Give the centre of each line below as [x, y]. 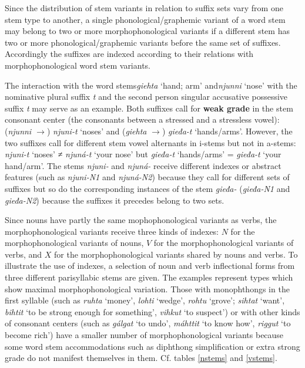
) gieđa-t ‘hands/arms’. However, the [227, 131]
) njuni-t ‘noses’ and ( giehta [97, 131]
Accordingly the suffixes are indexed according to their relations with [129, 54]
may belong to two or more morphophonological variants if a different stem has [147, 31]
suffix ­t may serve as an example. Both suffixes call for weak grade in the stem [149, 108]
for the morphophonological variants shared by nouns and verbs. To [176, 254]
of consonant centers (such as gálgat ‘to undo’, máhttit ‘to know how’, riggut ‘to [148, 323]
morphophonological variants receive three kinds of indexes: [112, 231]
